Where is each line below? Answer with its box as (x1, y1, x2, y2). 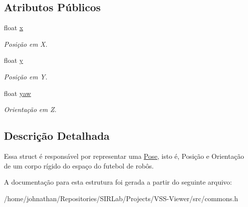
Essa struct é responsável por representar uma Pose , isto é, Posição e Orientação (4, 151, 244, 161)
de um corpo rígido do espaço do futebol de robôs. (4, 160, 154, 170)
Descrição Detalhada (4, 128, 110, 143)
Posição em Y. (4, 71, 48, 81)
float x (4, 22, 23, 33)
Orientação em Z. (4, 104, 57, 114)
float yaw (4, 88, 31, 98)
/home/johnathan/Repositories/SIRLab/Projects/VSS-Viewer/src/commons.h (4, 193, 238, 203)
